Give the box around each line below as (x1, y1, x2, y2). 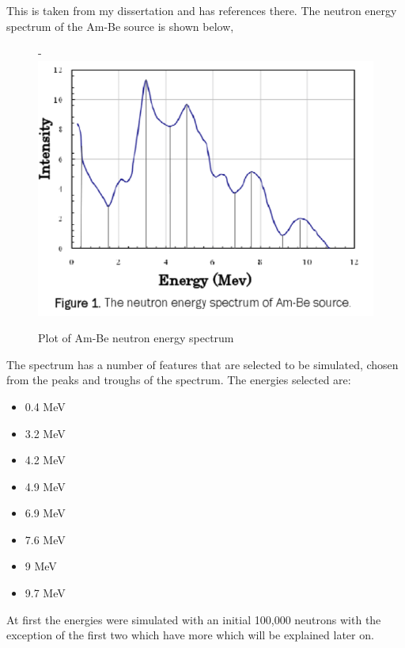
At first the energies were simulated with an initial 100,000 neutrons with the (6, 611, 381, 627)
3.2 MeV (25, 425, 66, 441)
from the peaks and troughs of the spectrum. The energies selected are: (6, 372, 351, 388)
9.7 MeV (25, 585, 66, 601)
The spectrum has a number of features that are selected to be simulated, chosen (6, 356, 399, 372)
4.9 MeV (25, 478, 66, 494)
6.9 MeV (25, 505, 66, 521)
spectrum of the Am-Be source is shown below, (6, 17, 234, 34)
